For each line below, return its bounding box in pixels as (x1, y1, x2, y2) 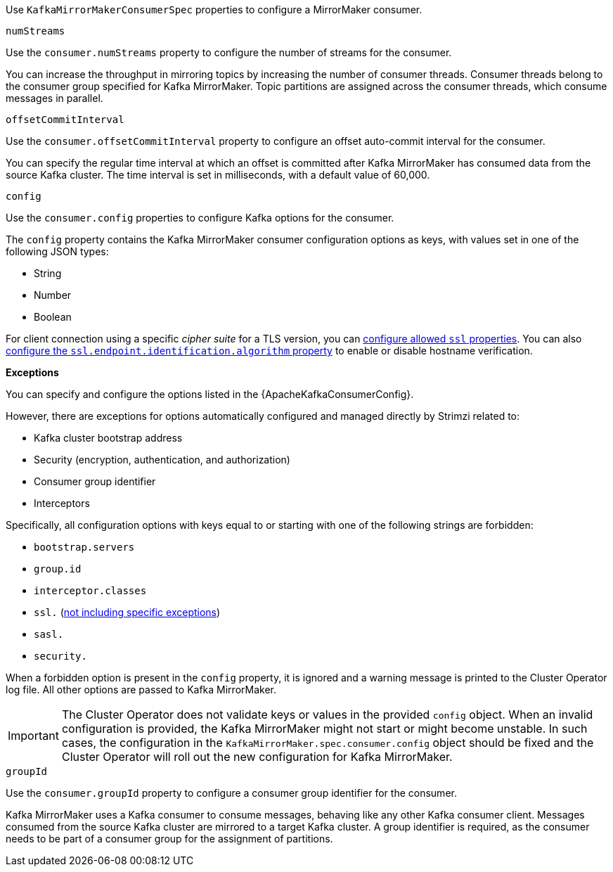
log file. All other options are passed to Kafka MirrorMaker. (6, 684, 276, 695)
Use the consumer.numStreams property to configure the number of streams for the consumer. (6, 46, 452, 58)
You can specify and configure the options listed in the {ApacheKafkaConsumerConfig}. (6, 388, 414, 400)
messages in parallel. (6, 92, 103, 104)
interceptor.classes (34, 585, 147, 596)
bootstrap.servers (34, 541, 135, 553)
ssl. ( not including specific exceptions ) (34, 606, 221, 618)
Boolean (34, 311, 72, 323)
